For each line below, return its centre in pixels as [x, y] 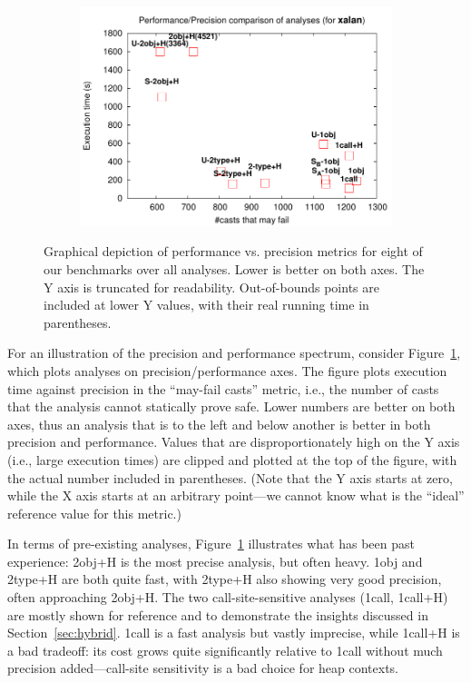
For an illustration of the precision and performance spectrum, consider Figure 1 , [234, 353]
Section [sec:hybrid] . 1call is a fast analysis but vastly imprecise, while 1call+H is [234, 633]
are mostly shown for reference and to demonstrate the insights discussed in [218, 614]
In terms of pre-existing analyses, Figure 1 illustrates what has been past [211, 544]
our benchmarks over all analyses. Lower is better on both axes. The [234, 268]
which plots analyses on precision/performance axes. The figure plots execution [227, 370]
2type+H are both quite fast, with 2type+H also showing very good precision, [225, 579]
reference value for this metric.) [94, 513]
